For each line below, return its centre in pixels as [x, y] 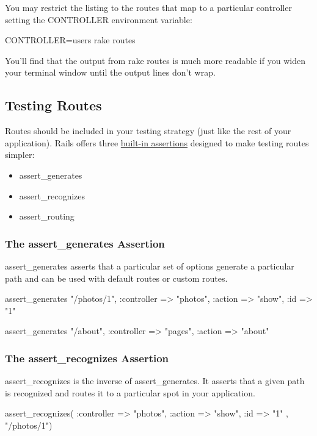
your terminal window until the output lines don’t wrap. [110, 72]
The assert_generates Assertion [85, 243]
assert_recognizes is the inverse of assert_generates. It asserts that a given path [155, 381]
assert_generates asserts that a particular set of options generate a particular [150, 266]
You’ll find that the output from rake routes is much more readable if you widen [155, 60]
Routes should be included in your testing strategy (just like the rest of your [148, 131]
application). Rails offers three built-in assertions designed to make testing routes [157, 142]
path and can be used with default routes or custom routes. [116, 278]
